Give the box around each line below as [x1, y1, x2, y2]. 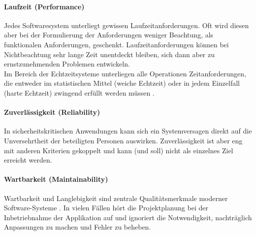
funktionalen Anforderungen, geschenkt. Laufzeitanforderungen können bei [4, 39, 229, 49]
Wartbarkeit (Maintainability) [4, 174, 108, 184]
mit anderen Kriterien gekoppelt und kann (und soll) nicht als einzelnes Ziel [4, 145, 233, 155]
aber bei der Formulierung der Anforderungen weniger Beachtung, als [4, 30, 214, 40]
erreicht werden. [4, 155, 52, 165]
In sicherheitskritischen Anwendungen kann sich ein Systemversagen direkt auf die [4, 126, 252, 136]
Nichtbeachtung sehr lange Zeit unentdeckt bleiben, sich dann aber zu [4, 49, 215, 59]
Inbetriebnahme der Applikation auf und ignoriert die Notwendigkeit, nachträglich [4, 212, 252, 222]
